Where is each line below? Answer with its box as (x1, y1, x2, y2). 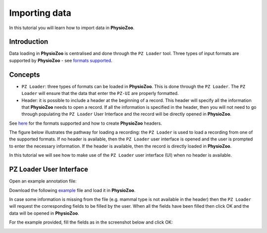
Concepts (9, 70, 40, 79)
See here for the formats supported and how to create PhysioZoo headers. (9, 120, 162, 126)
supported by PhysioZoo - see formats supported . (9, 57, 113, 63)
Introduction (9, 38, 48, 46)
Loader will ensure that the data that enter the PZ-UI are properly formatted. (21, 91, 179, 96)
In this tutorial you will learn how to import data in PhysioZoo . (9, 25, 134, 31)
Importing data (9, 7, 72, 18)
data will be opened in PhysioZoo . (9, 210, 79, 216)
